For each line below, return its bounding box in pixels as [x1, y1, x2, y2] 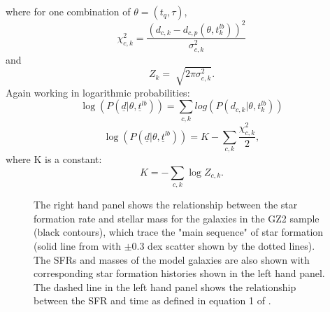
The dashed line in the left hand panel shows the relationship [34, 279, 296, 294]
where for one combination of [6, 4, 131, 18]
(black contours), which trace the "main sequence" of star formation [34, 225, 324, 239]
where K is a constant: [6, 152, 102, 166]
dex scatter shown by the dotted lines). [148, 239, 315, 253]
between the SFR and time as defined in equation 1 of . [34, 293, 271, 308]
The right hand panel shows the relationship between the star [34, 197, 298, 212]
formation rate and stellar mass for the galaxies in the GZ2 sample [34, 211, 320, 225]
